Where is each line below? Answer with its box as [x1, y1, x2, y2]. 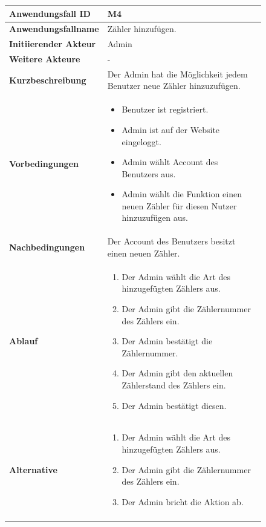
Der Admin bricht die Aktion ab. [122, 495, 244, 508]
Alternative [9, 463, 57, 476]
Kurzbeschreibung [9, 73, 86, 86]
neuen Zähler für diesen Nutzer [122, 199, 237, 212]
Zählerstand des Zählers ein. [122, 378, 226, 391]
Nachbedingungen [9, 241, 85, 254]
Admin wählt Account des [122, 155, 218, 168]
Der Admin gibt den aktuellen [122, 367, 233, 379]
